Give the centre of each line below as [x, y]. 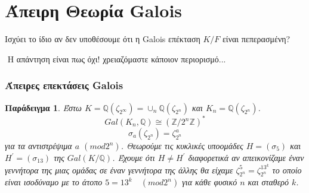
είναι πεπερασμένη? [256, 39]
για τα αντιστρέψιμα [38, 146]
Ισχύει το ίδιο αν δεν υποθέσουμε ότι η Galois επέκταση [103, 39]
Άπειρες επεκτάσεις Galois [64, 85]
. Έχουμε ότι [134, 158]
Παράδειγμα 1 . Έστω [43, 107]
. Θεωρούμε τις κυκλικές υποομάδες [182, 146]
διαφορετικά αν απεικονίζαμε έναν [246, 158]
